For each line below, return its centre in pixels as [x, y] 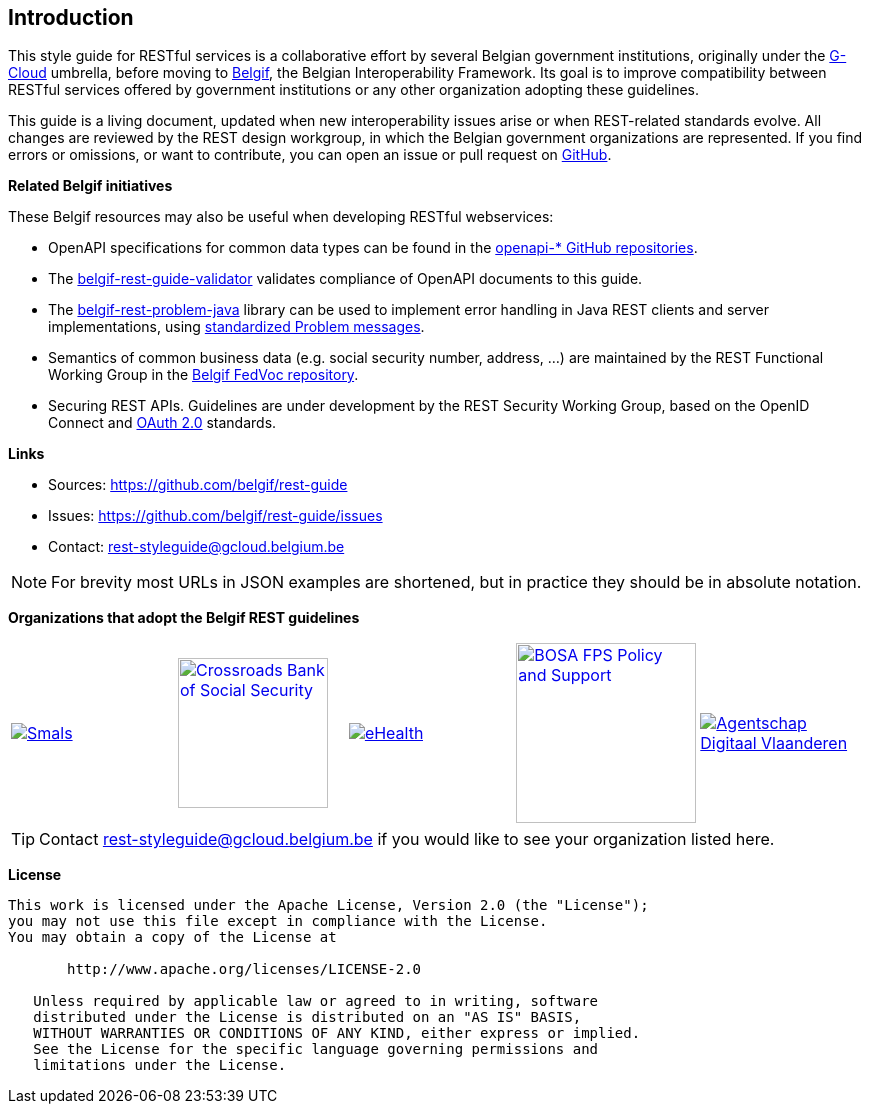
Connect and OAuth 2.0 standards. [162, 423]
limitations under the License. [160, 1065]
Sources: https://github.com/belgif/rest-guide [198, 485]
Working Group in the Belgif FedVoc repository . [203, 375]
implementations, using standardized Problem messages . [236, 327]
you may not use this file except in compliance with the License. [278, 921]
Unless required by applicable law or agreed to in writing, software [316, 1001]
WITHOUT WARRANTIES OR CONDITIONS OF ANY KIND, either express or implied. [337, 1033]
